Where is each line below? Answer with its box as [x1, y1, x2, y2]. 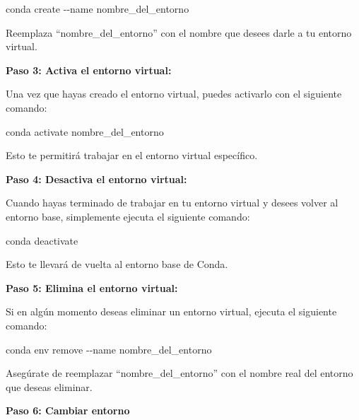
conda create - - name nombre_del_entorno [6, 1, 189, 16]
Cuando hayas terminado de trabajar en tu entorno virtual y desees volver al [6, 195, 339, 210]
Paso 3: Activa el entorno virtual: [6, 62, 172, 77]
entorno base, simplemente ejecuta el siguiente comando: [6, 209, 250, 223]
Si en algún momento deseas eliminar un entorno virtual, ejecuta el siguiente [6, 304, 337, 319]
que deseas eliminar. [6, 379, 93, 394]
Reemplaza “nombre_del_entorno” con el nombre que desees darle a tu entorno [6, 25, 352, 40]
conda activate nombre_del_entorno [6, 124, 164, 139]
